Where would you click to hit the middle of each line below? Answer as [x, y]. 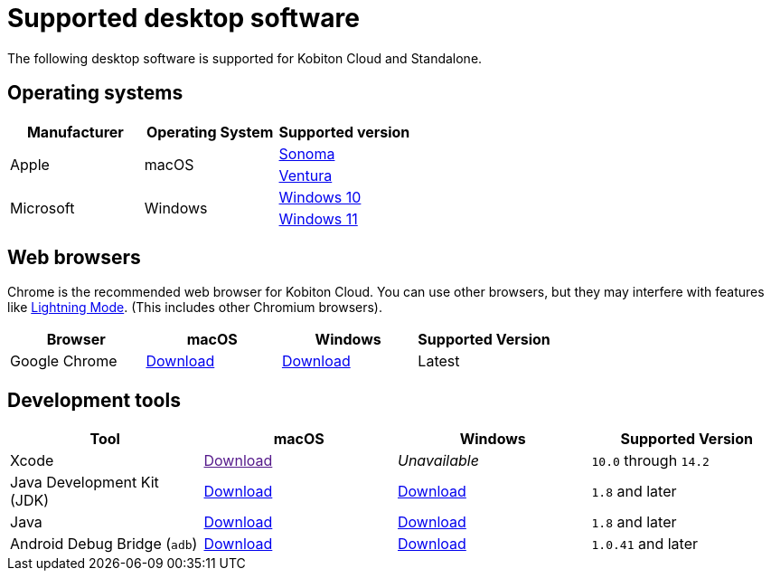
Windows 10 [320, 197]
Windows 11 [318, 218]
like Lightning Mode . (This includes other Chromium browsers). [195, 308]
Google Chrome [64, 361]
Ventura [306, 175]
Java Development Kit [85, 483]
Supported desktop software [183, 18]
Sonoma [307, 153]
